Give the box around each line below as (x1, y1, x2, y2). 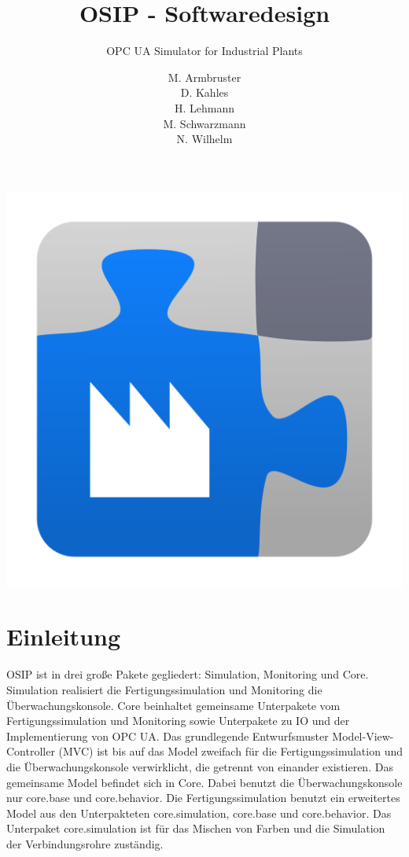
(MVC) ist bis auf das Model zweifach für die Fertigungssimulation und (58, 743, 403, 760)
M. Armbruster (168, 68, 241, 85)
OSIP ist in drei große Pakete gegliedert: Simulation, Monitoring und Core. (6, 666, 369, 682)
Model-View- (332, 727, 394, 744)
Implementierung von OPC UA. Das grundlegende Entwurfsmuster (6, 727, 329, 744)
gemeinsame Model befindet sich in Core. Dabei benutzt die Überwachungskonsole (6, 774, 403, 790)
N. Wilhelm (176, 131, 233, 147)
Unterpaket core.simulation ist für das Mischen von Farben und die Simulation (6, 820, 385, 837)
